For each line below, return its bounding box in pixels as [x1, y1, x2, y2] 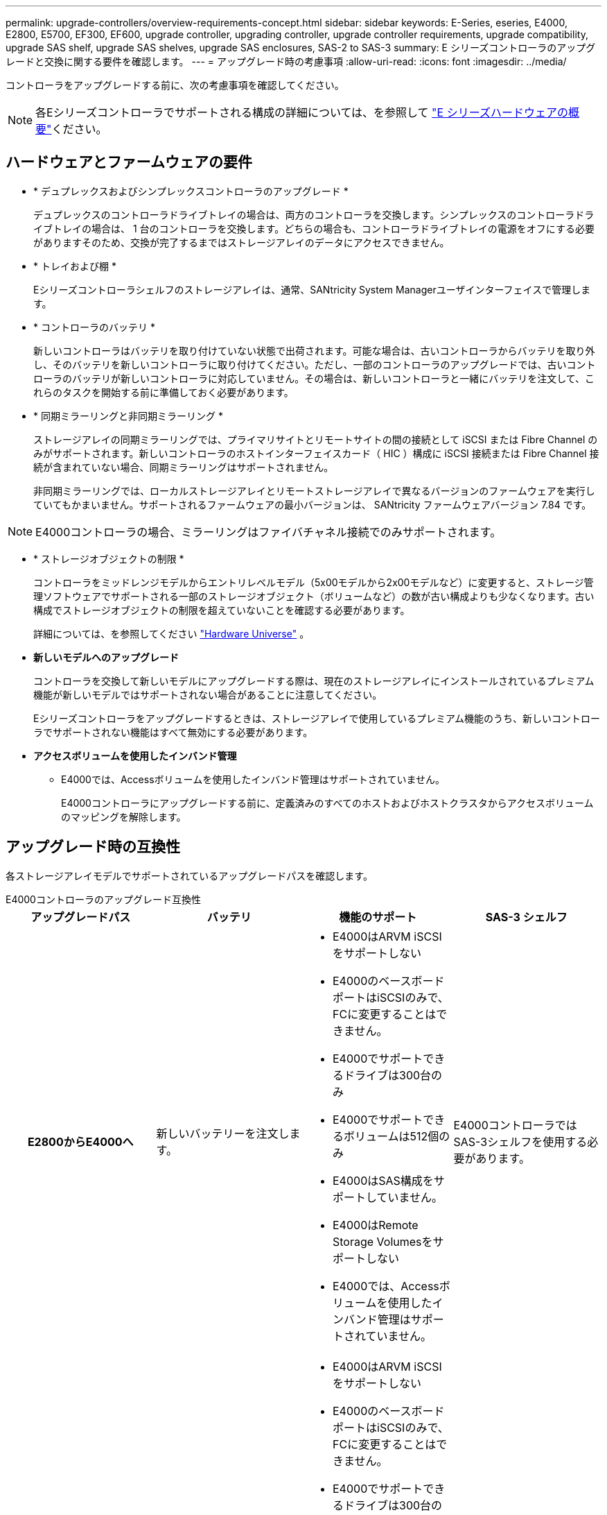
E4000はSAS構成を [333, 1173, 434, 1188]
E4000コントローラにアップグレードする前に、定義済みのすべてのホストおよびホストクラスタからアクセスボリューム [61, 796, 594, 809]
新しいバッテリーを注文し [156, 1126, 290, 1140]
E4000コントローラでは [453, 1118, 577, 1132]
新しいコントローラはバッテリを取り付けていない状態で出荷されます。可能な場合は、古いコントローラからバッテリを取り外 [33, 344, 595, 357]
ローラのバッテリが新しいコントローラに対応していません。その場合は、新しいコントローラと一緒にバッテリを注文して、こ [33, 372, 595, 384]
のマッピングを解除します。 [61, 810, 186, 823]
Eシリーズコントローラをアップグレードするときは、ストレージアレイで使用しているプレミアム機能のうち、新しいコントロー [33, 712, 601, 724]
